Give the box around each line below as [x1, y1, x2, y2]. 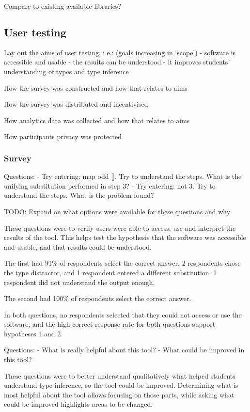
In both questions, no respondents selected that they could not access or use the [4, 309, 242, 319]
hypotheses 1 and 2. [4, 328, 63, 338]
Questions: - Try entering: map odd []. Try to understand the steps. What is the [4, 171, 242, 181]
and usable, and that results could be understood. [4, 241, 152, 252]
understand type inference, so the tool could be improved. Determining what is [4, 380, 238, 390]
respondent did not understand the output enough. [4, 277, 155, 287]
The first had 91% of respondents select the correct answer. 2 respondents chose [4, 258, 241, 268]
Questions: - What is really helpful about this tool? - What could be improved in [4, 345, 245, 355]
